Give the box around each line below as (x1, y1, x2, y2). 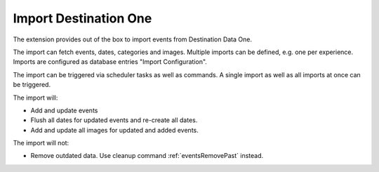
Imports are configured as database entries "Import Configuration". (13, 58, 207, 66)
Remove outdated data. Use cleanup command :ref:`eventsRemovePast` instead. (30, 152, 264, 160)
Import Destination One (13, 11, 152, 26)
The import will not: (13, 139, 69, 147)
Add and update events (30, 106, 98, 114)
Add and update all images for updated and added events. (30, 126, 199, 134)
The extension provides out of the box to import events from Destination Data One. (13, 35, 253, 44)
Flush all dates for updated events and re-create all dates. (30, 116, 198, 124)
